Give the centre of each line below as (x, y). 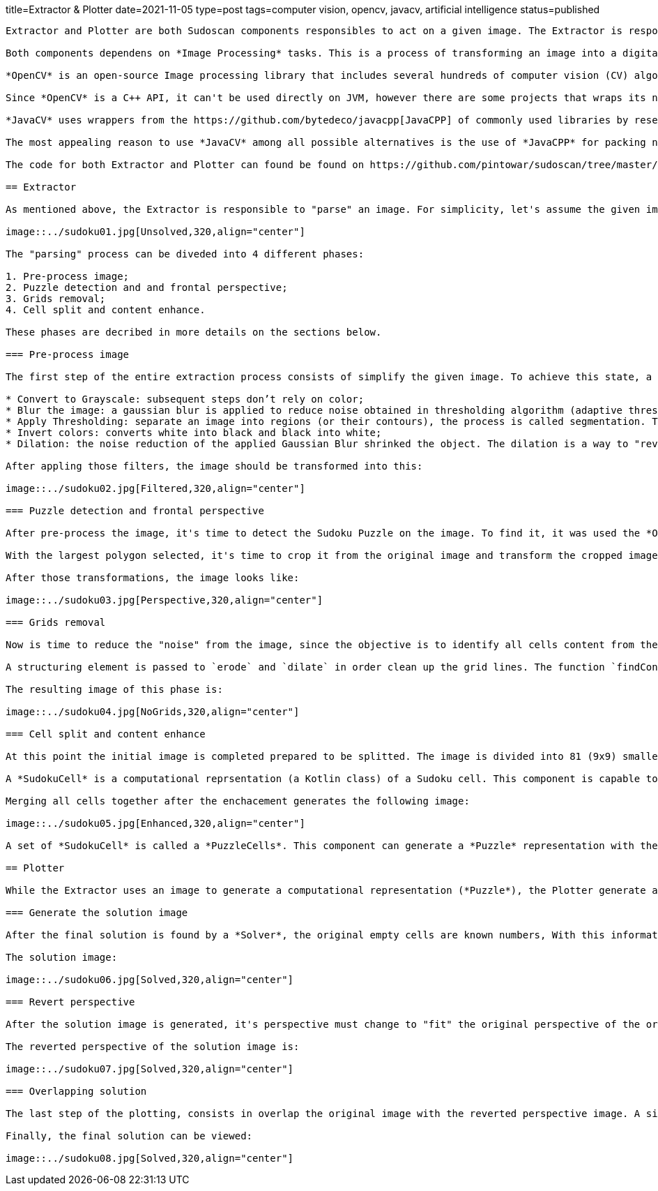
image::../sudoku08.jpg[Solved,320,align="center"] (150, 1158)
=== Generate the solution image (97, 913)
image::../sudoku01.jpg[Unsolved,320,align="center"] (155, 232)
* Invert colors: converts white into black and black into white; (194, 433)
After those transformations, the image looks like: (153, 578)
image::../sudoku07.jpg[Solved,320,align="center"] (150, 1069)
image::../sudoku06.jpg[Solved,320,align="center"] (150, 980)
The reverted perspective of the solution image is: (153, 1047)
